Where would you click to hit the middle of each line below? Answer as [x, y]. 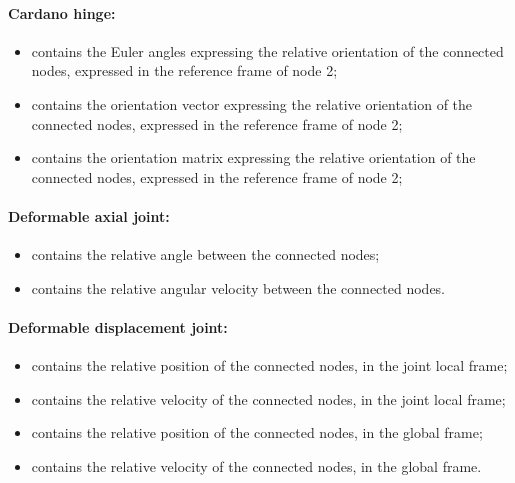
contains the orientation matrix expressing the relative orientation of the [253, 157]
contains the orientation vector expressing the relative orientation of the [252, 103]
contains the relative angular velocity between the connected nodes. [238, 287]
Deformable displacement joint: [118, 326]
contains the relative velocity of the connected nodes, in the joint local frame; [268, 398]
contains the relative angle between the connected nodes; [205, 254]
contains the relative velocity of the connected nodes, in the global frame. [256, 465]
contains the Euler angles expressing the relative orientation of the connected [267, 50]
